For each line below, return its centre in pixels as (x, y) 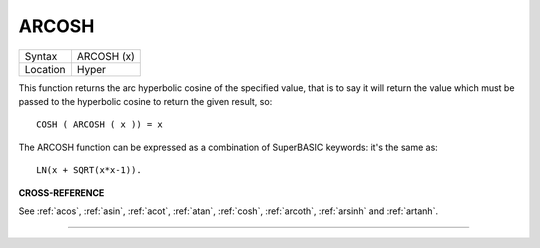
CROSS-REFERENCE (61, 192)
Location (45, 69)
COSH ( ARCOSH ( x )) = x (100, 124)
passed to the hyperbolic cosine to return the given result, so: (145, 101)
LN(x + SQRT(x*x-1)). (89, 170)
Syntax (41, 56)
